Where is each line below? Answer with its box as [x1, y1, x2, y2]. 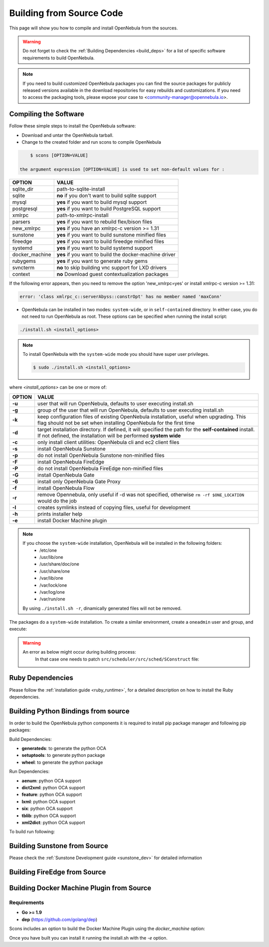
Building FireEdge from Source [9, 868, 106, 877]
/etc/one [39, 547, 57, 553]
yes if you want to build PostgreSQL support [56, 205, 161, 212]
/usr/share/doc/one [39, 561, 80, 567]
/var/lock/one [39, 582, 67, 588]
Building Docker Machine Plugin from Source [9, 884, 151, 893]
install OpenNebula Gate [37, 472, 95, 478]
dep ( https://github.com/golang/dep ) [21, 916, 98, 923]
